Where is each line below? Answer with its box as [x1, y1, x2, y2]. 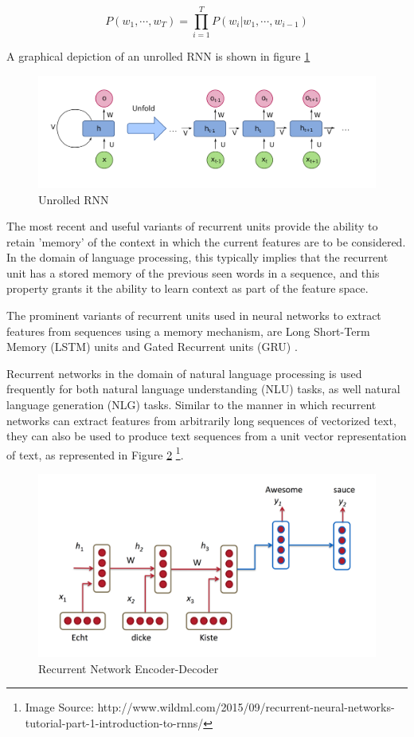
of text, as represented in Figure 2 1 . [6, 443, 184, 463]
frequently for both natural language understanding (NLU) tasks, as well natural [6, 380, 400, 397]
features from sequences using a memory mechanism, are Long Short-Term [6, 322, 370, 339]
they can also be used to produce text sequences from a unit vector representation [6, 428, 407, 444]
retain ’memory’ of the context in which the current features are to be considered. [6, 233, 406, 250]
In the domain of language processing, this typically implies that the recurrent [6, 249, 389, 266]
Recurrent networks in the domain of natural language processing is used [6, 365, 362, 381]
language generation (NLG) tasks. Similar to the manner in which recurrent [6, 396, 377, 413]
